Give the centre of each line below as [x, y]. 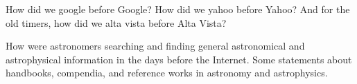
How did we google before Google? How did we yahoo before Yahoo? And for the [178, 9]
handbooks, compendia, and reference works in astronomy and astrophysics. [167, 73]
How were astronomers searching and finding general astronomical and [155, 46]
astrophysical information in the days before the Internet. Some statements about [179, 59]
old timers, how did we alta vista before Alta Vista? [116, 22]
